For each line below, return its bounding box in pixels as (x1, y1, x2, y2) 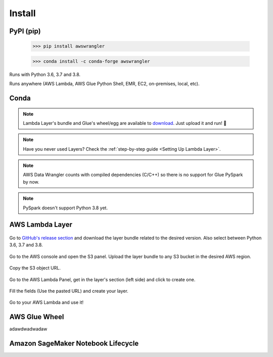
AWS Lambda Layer (9, 220, 73, 229)
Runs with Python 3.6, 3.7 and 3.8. (9, 71, 81, 77)
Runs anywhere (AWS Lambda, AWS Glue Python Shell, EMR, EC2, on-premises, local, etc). (9, 81, 200, 87)
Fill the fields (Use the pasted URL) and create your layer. (9, 288, 128, 294)
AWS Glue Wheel (9, 313, 64, 321)
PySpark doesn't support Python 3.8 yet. (23, 205, 108, 211)
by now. (23, 178, 39, 185)
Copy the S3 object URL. (9, 265, 61, 271)
